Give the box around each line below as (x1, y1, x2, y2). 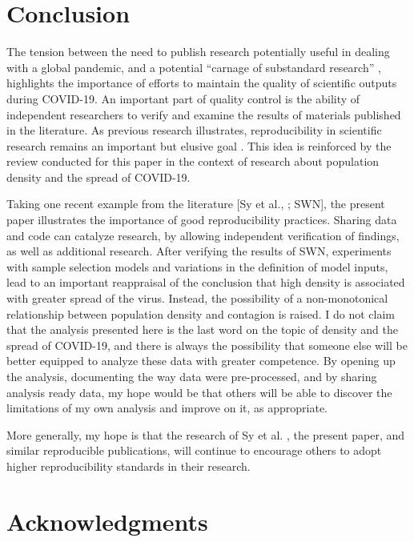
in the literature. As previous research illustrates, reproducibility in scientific (6, 122, 382, 139)
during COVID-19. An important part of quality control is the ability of (6, 90, 360, 106)
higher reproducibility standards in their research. (6, 457, 251, 474)
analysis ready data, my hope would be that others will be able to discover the (6, 383, 392, 400)
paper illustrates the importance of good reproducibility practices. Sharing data (6, 211, 397, 228)
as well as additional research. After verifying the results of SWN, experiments (6, 243, 392, 259)
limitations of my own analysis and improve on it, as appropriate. (6, 399, 328, 416)
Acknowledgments (6, 504, 208, 537)
